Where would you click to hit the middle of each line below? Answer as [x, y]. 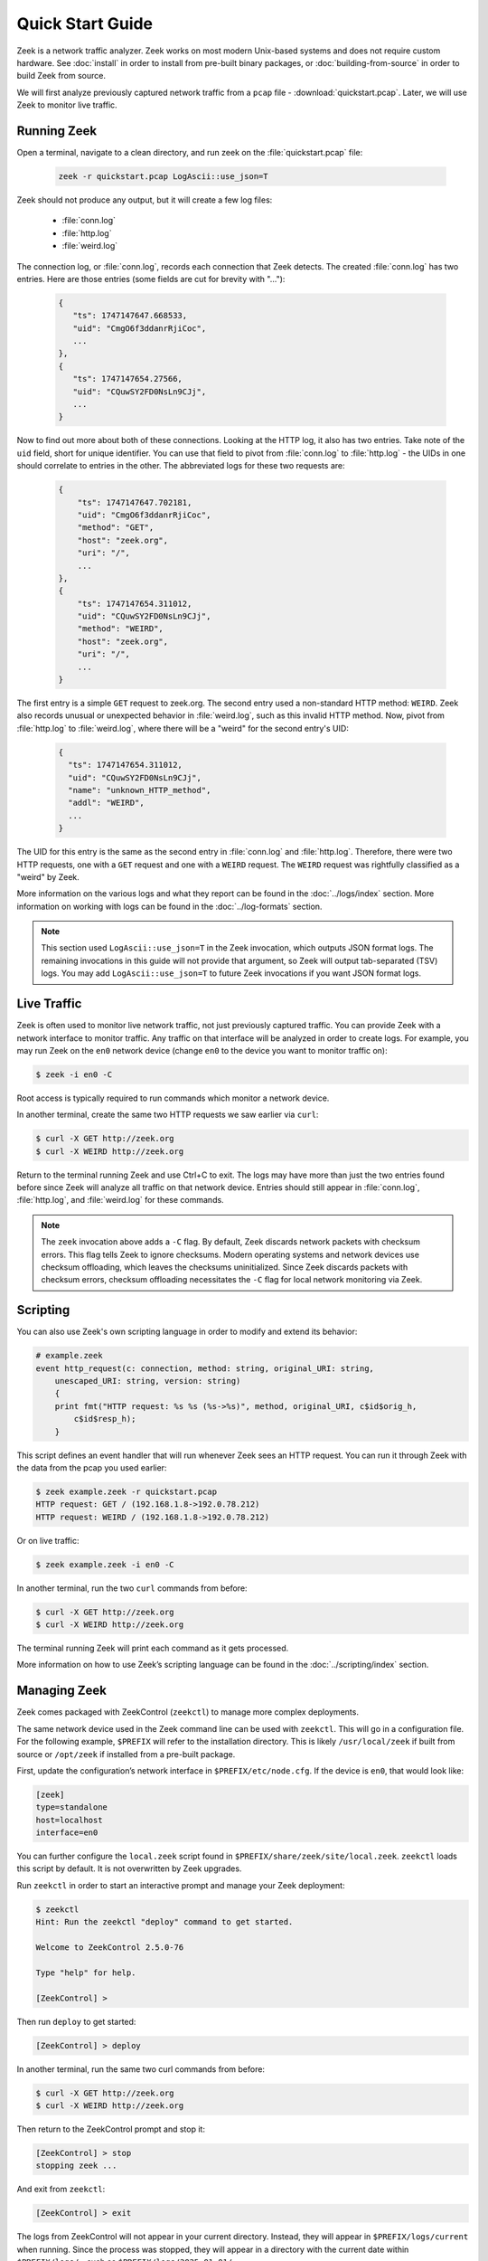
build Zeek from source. [61, 76]
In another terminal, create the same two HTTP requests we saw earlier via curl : [168, 1115]
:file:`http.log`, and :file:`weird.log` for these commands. [121, 1200]
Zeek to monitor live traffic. [67, 105]
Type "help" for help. [86, 1972]
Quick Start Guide [85, 24]
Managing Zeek [62, 1691]
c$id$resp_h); [105, 1419]
